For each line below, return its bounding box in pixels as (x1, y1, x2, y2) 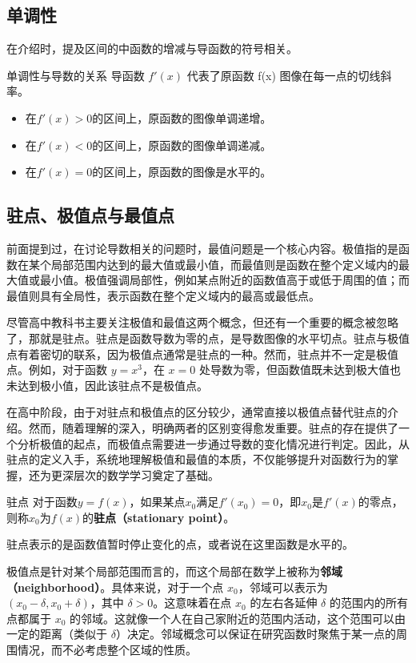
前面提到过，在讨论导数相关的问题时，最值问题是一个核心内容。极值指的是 (6, 239, 398, 256)
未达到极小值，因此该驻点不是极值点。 (6, 376, 208, 393)
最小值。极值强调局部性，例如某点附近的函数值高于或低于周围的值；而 (39, 271, 410, 288)
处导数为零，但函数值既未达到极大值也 (198, 361, 401, 378)
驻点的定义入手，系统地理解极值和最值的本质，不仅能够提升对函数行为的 (6, 451, 387, 468)
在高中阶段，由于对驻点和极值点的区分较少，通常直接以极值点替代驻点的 (6, 404, 387, 420)
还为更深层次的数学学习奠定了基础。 (28, 466, 219, 483)
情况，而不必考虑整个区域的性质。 (17, 641, 197, 658)
